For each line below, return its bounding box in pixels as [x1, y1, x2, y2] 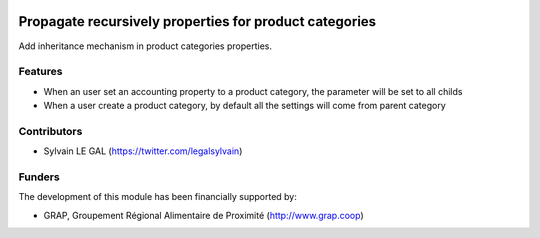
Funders [18, 170, 60, 184]
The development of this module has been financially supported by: [18, 191, 297, 203]
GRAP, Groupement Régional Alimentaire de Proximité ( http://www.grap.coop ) [43, 209, 364, 221]
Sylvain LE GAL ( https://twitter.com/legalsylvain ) [43, 145, 243, 157]
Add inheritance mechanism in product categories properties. [18, 40, 272, 52]
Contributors [18, 124, 83, 138]
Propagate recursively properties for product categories [18, 13, 377, 30]
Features [18, 65, 63, 79]
